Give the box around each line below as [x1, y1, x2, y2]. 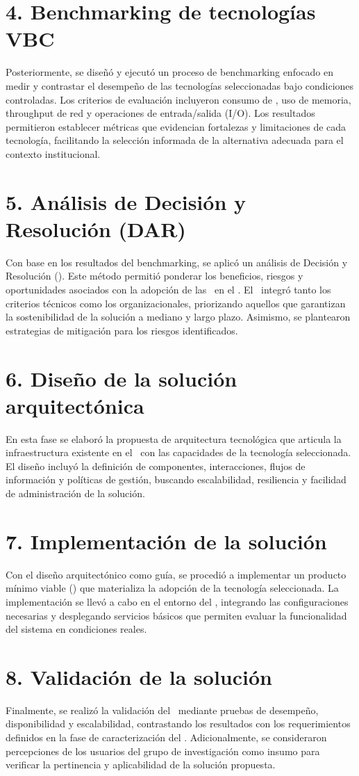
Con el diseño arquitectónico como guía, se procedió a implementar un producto [6, 567, 347, 581]
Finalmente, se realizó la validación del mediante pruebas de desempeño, [6, 702, 319, 717]
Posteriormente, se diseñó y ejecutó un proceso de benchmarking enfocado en [6, 65, 333, 79]
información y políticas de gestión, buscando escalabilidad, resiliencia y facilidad [6, 472, 347, 487]
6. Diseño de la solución [6, 364, 237, 392]
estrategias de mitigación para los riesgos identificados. [6, 323, 238, 337]
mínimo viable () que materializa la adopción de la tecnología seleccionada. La [6, 581, 339, 595]
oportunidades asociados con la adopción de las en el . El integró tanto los [6, 282, 331, 296]
